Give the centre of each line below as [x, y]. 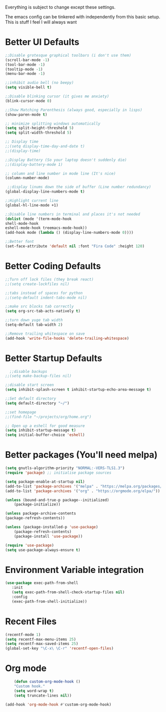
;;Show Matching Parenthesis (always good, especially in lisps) [74, 110]
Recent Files [31, 621]
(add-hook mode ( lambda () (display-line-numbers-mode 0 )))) [69, 233]
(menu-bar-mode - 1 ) [25, 74]
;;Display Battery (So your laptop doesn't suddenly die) [66, 160]
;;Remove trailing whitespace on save [45, 334]
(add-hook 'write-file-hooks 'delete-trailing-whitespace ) [67, 338]
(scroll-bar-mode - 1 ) [27, 60]
